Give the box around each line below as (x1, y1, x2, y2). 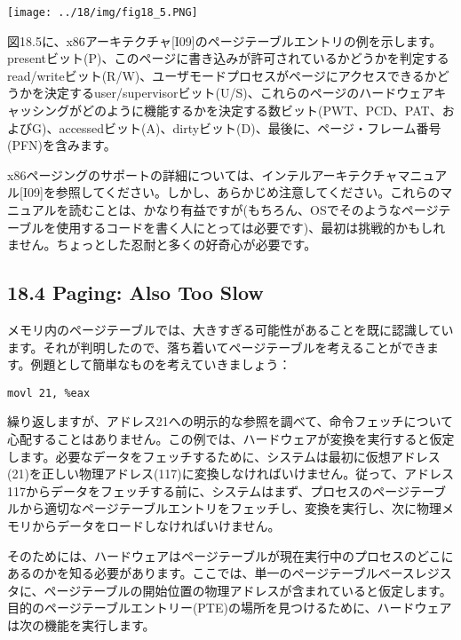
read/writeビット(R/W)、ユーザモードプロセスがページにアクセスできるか (7, 66, 437, 84)
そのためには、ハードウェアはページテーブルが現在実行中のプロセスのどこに (7, 546, 454, 565)
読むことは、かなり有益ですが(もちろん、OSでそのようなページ (68, 201, 439, 218)
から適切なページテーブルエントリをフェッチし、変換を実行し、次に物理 (19, 499, 441, 518)
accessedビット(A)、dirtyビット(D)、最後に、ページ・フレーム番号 (59, 118, 441, 137)
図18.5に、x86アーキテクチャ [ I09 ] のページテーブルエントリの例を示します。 (7, 31, 442, 50)
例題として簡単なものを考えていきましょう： (30, 355, 291, 374)
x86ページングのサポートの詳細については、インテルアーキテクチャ (7, 165, 398, 184)
